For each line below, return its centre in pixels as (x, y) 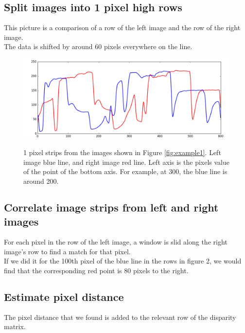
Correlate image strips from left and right (111, 207)
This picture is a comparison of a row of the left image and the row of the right (122, 27)
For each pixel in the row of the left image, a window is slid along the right (116, 242)
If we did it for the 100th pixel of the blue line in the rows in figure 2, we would (123, 261)
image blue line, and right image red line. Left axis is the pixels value (126, 162)
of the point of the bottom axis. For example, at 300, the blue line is (125, 171)
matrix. (15, 326)
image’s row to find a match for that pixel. (67, 251)
